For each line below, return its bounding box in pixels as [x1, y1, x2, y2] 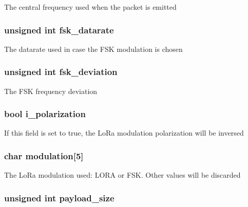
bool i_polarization [4, 107, 86, 120]
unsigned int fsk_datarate [4, 23, 114, 36]
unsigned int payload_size [4, 191, 115, 204]
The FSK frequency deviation [4, 85, 98, 96]
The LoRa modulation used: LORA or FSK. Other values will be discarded [4, 170, 241, 180]
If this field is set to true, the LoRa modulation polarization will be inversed [4, 127, 244, 138]
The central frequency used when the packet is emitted [4, 2, 177, 12]
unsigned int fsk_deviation [4, 65, 118, 78]
